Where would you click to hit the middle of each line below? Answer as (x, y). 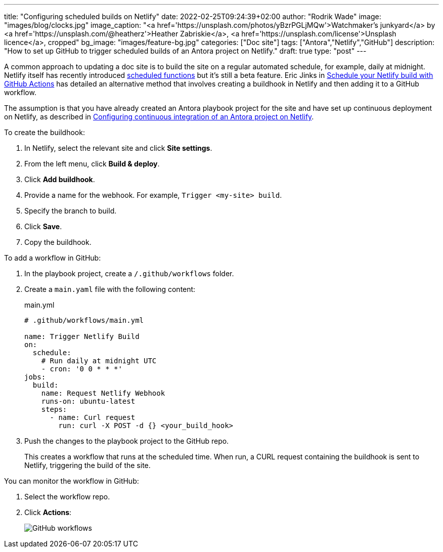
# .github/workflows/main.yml (84, 320)
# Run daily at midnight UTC (99, 361)
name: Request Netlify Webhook (103, 393)
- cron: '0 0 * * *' (82, 369)
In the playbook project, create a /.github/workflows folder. (129, 273)
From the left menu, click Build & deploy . (92, 164)
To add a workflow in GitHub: (53, 258)
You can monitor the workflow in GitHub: (72, 481)
